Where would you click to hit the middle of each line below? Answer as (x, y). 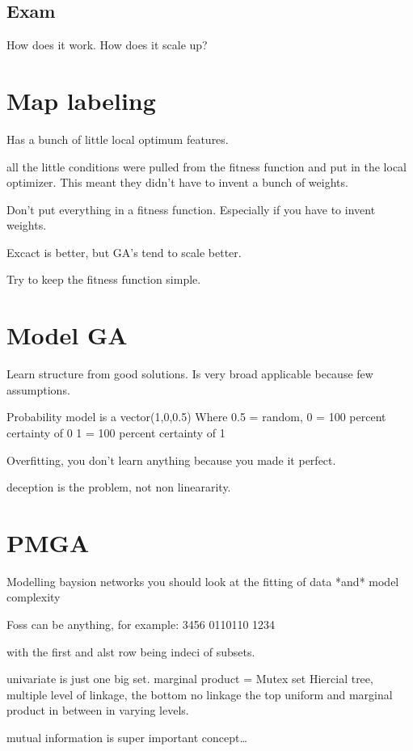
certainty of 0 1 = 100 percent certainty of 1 (116, 432)
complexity (34, 597)
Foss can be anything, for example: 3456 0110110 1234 (141, 624)
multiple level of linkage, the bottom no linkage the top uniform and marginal (200, 694)
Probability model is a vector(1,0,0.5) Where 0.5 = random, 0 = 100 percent (196, 417)
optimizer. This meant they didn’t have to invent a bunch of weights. (177, 182)
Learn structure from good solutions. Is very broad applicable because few (190, 374)
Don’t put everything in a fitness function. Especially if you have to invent (191, 209)
